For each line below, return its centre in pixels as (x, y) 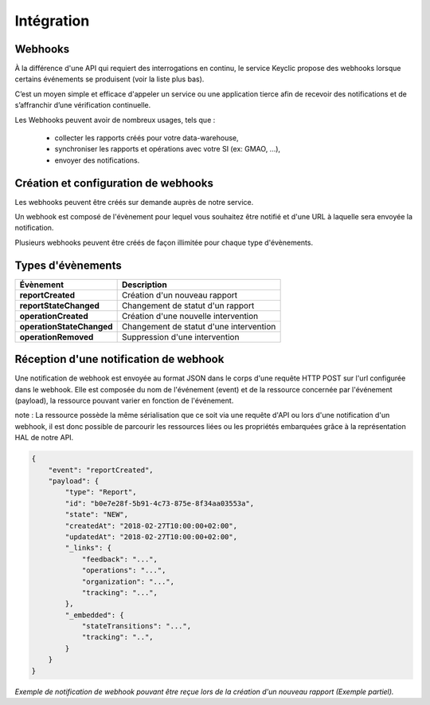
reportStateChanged (59, 305)
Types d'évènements (68, 265)
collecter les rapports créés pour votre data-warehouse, (147, 138)
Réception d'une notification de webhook (119, 359)
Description (144, 285)
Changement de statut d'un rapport (188, 305)
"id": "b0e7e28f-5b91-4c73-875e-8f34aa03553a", (160, 503)
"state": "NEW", (97, 515)
